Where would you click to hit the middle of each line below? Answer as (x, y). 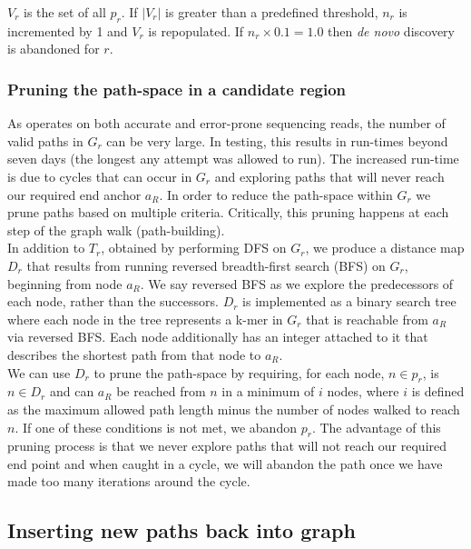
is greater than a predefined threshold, (272, 12)
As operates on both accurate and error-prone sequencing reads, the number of (226, 123)
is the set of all (65, 12)
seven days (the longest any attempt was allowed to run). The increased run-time (233, 159)
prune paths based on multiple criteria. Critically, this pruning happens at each (228, 212)
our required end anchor (74, 194)
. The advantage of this (376, 427)
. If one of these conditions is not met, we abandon (156, 427)
